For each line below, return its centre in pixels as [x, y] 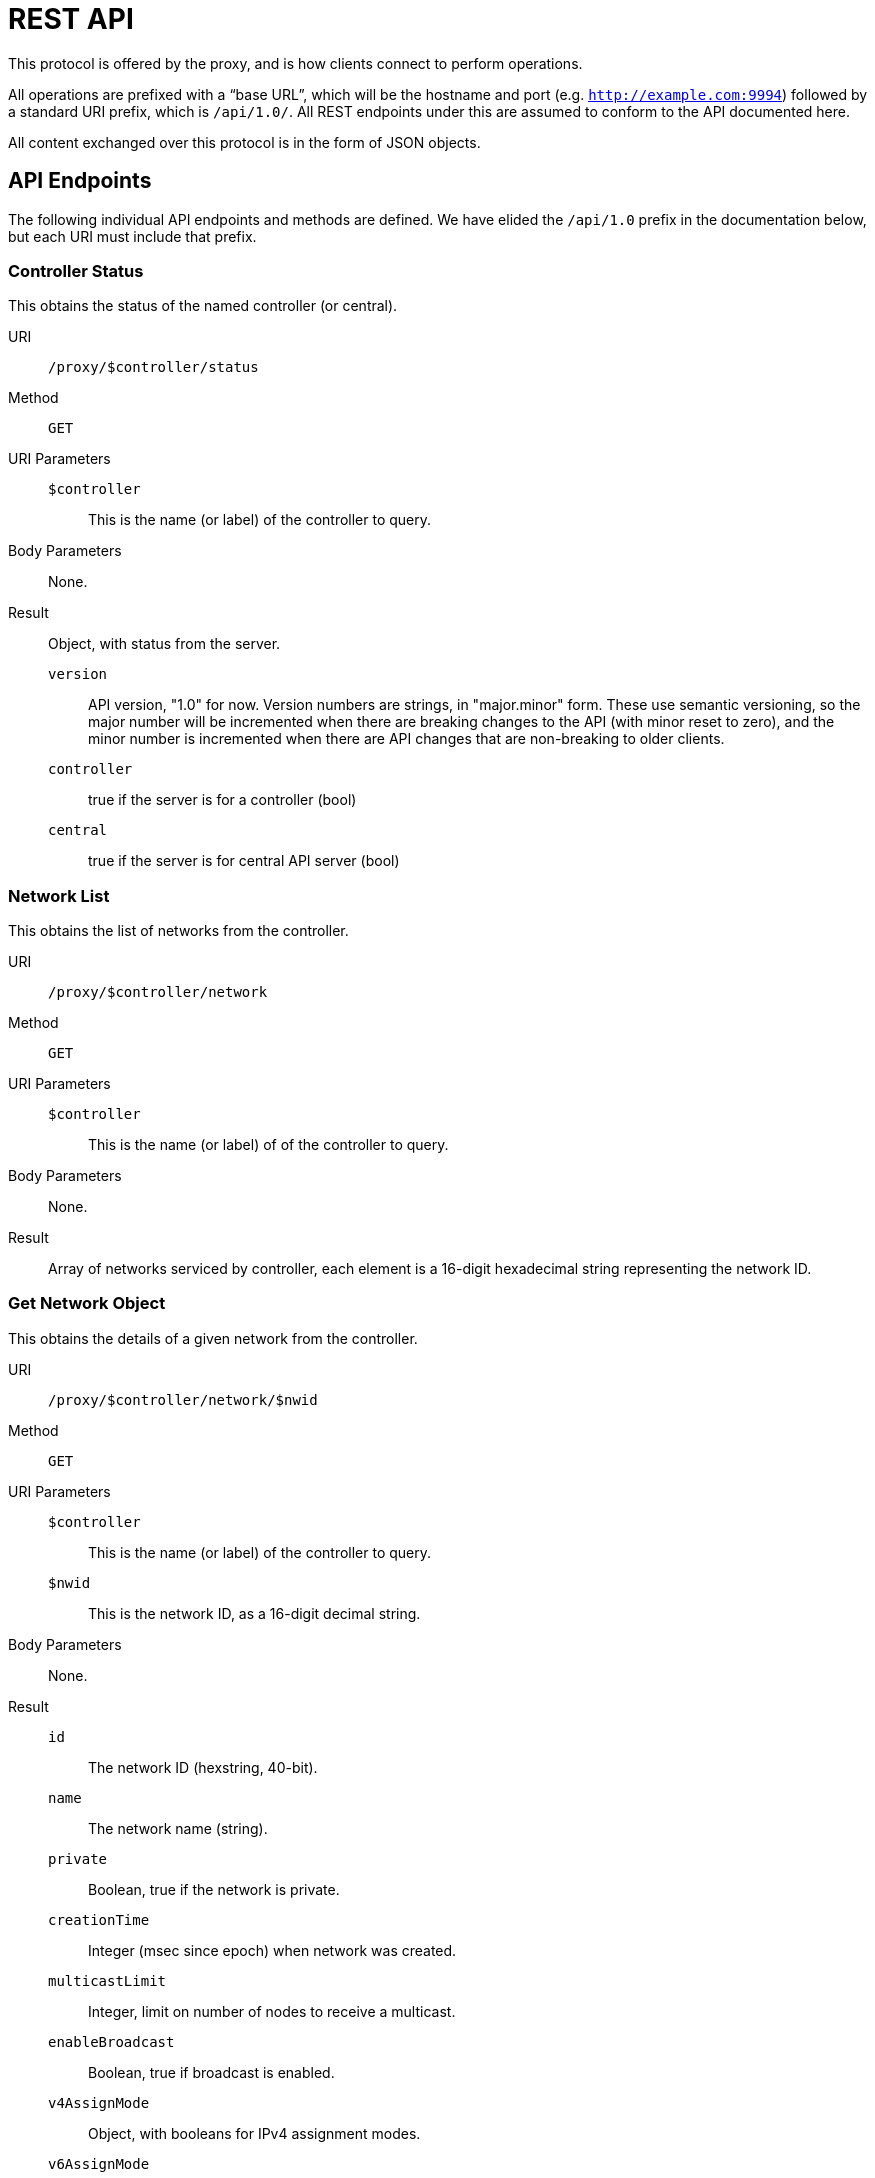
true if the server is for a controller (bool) [222, 800]
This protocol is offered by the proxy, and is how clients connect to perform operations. [295, 63]
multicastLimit [107, 1980]
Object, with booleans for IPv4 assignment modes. [254, 2133]
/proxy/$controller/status [153, 367]
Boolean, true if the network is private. [214, 1889]
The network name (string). [178, 1828]
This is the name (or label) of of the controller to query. [268, 1145]
